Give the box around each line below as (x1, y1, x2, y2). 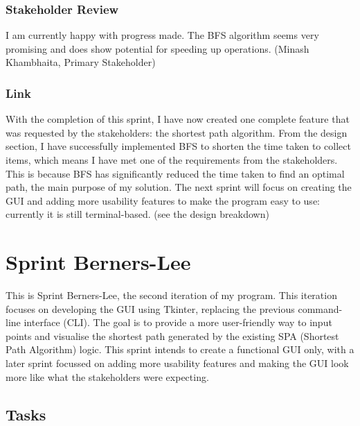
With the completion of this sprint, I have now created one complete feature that (6, 112, 350, 126)
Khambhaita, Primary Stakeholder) (6, 55, 156, 69)
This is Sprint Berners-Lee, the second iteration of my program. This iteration (6, 288, 337, 303)
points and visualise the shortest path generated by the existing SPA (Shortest (6, 328, 339, 343)
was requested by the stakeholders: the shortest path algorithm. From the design (6, 125, 348, 139)
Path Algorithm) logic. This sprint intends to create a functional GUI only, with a (6, 342, 354, 357)
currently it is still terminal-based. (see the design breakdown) (6, 207, 269, 221)
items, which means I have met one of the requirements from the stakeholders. (6, 153, 338, 167)
